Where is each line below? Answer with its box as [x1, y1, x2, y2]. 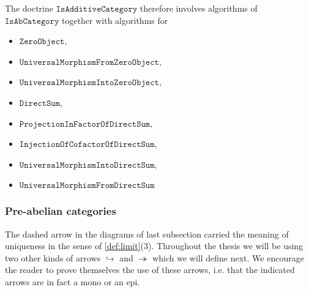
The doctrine [5, 2, 53, 14]
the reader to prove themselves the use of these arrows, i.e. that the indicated [5, 263, 295, 276]
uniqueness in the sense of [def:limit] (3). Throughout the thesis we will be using [5, 239, 303, 252]
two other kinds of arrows [5, 251, 101, 264]
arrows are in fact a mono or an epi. [5, 275, 140, 288]
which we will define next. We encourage [152, 251, 304, 264]
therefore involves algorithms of [140, 2, 258, 14]
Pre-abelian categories [5, 203, 116, 219]
